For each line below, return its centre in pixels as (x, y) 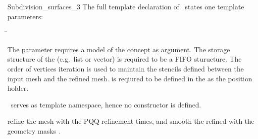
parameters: (25, 16)
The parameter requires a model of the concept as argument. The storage (119, 49)
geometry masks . (34, 130)
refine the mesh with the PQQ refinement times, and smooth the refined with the (131, 121)
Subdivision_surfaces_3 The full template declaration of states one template (126, 6)
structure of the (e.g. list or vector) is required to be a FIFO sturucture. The (125, 59)
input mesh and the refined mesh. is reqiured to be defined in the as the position (130, 78)
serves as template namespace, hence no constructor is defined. (106, 104)
